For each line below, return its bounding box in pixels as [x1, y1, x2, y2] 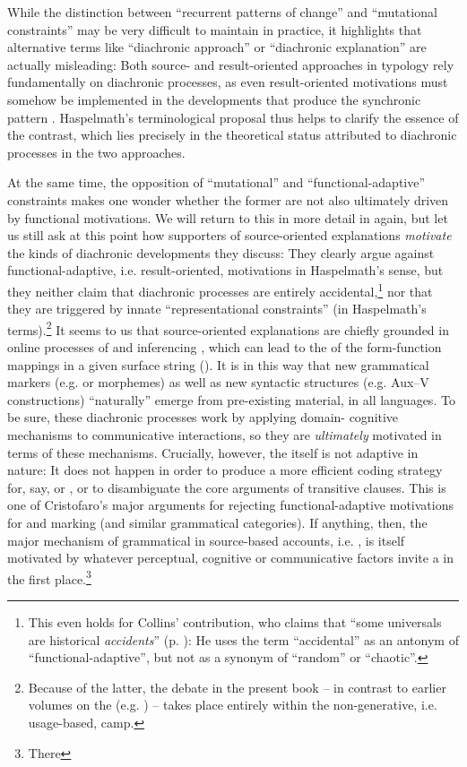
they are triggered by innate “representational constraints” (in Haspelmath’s [7, 299, 427, 318]
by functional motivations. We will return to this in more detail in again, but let [7, 208, 448, 227]
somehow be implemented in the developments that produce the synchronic [7, 90, 421, 108]
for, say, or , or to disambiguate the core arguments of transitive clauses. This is [7, 478, 446, 496]
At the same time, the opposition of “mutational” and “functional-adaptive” [7, 173, 426, 192]
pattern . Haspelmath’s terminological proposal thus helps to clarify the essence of [7, 108, 459, 126]
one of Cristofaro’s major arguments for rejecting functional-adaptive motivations [7, 496, 454, 514]
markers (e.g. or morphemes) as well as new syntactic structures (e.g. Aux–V [7, 373, 429, 392]
